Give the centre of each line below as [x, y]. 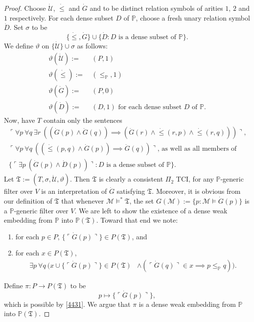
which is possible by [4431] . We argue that [67, 304]
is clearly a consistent [131, 179]
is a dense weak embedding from [187, 304]
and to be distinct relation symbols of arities [156, 8]
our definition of [28, 201]
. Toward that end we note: [137, 220]
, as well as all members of [197, 149]
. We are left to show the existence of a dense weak [151, 210]
